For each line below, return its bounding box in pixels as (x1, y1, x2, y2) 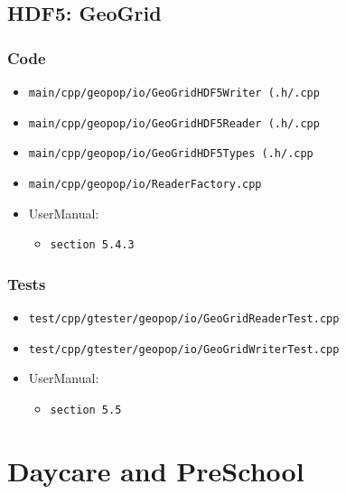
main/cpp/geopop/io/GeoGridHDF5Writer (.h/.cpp (28, 87, 320, 99)
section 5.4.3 (50, 238, 135, 252)
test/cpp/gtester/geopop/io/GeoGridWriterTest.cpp (28, 342, 340, 356)
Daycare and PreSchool (7, 452, 304, 489)
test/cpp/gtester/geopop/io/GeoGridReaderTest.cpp (28, 312, 340, 326)
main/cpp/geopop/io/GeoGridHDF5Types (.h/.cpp (28, 147, 313, 161)
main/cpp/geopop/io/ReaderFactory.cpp (28, 177, 262, 191)
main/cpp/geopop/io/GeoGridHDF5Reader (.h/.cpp (28, 117, 320, 130)
